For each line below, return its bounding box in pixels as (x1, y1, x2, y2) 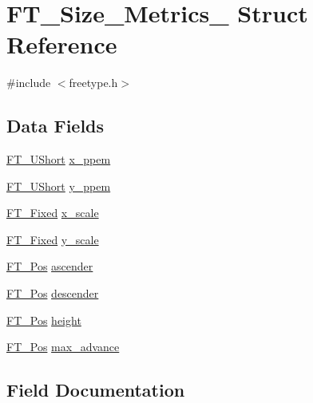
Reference (6, 28, 117, 61)
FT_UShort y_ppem (6, 177, 111, 194)
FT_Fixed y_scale (6, 231, 99, 247)
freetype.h (69, 74, 118, 91)
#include (6, 74, 51, 91)
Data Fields (6, 113, 105, 138)
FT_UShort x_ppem (6, 151, 111, 168)
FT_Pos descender (6, 285, 99, 302)
